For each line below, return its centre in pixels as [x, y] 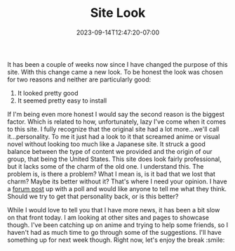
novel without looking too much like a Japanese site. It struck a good [106, 144]
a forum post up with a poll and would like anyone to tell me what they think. [117, 188]
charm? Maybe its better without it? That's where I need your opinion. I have [117, 181]
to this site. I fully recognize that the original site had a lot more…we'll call [113, 129]
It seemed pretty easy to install [62, 101]
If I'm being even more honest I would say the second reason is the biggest [116, 114]
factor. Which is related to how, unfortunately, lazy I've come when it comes [117, 122]
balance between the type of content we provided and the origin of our [110, 151]
